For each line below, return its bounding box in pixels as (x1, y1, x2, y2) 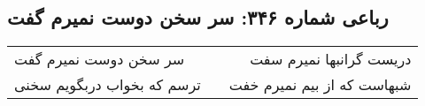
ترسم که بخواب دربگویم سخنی (14, 74, 201, 95)
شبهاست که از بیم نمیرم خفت (228, 74, 412, 95)
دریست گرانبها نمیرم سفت (250, 49, 412, 70)
